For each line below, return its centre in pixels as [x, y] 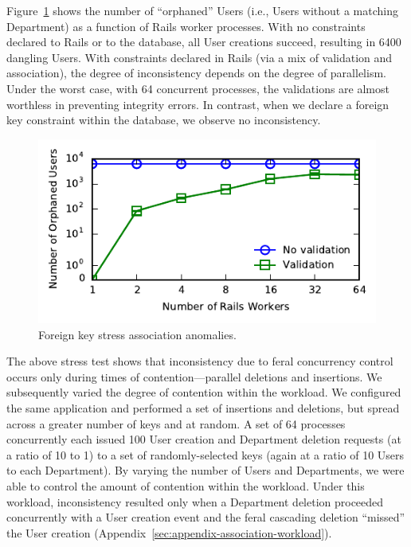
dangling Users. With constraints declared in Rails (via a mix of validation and [200, 57]
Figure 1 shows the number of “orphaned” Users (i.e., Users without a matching [203, 10]
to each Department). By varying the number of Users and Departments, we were [205, 470]
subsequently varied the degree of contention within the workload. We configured [204, 392]
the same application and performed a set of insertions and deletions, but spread [203, 408]
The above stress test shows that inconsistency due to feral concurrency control [200, 361]
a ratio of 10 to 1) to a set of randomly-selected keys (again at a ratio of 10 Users [205, 454]
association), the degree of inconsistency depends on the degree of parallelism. [196, 73]
